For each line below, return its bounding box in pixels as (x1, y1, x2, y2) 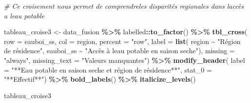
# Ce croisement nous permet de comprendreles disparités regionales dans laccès (4, 1, 244, 11)
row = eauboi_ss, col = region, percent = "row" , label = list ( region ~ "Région (4, 36, 241, 46)
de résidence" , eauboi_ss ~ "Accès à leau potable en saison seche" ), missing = (4, 45, 235, 56)
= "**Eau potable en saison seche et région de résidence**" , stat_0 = (4, 64, 212, 74)
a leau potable (4, 10, 45, 20)
